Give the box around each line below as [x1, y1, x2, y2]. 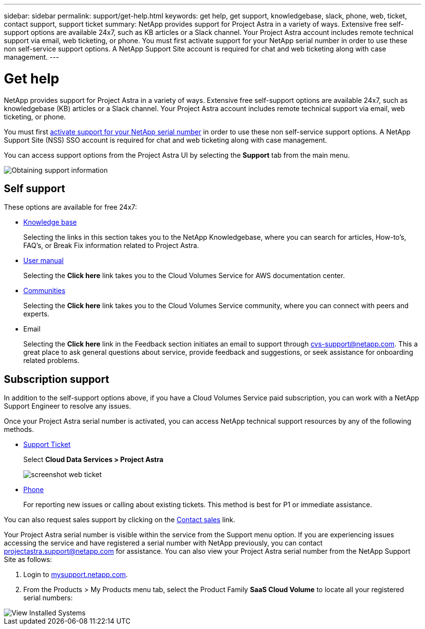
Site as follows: [4, 555, 52, 564]
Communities [23, 286, 65, 295]
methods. [4, 425, 34, 434]
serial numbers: [23, 594, 73, 602]
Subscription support [4, 373, 109, 385]
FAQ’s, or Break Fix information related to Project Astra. [23, 241, 199, 250]
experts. [23, 310, 49, 318]
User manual [23, 256, 64, 265]
